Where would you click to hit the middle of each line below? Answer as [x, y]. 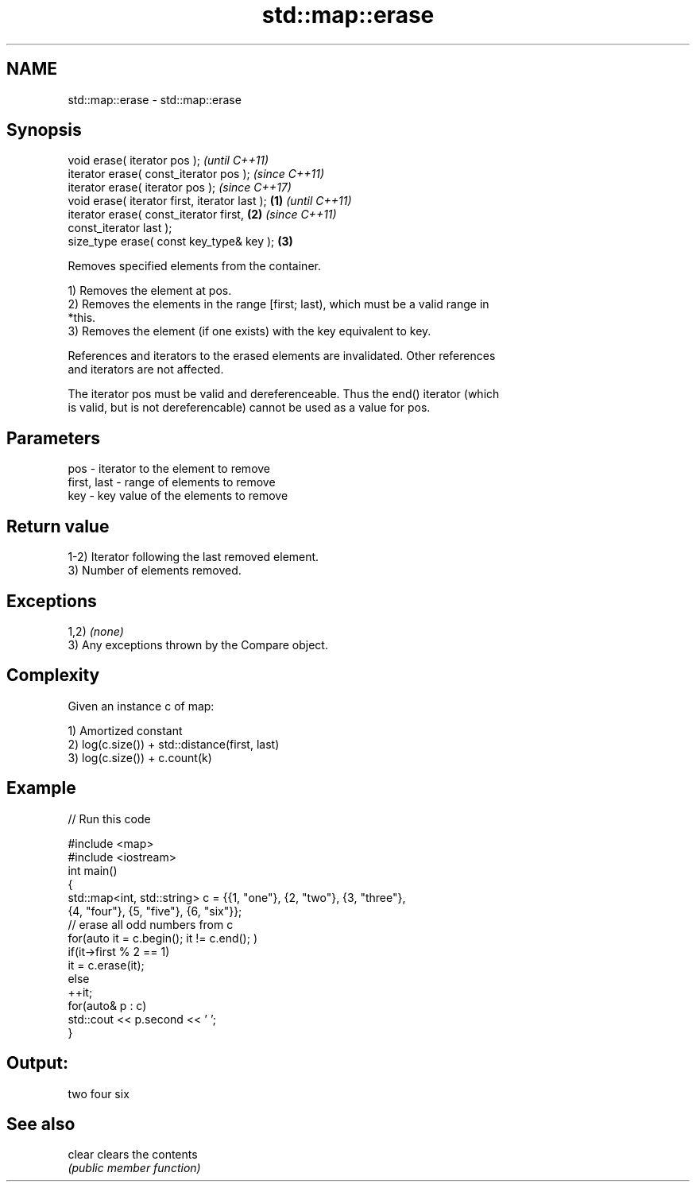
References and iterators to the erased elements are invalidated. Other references [282, 356]
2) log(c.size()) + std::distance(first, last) [174, 744]
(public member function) [134, 1168]
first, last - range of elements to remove [172, 482]
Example [41, 788]
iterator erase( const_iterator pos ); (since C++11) [196, 174]
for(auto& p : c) [107, 1005]
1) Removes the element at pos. [150, 291]
